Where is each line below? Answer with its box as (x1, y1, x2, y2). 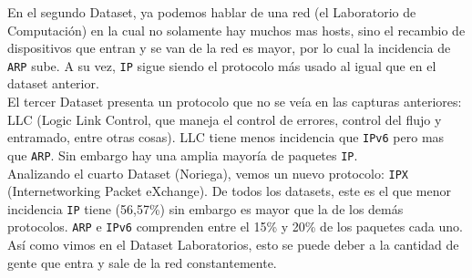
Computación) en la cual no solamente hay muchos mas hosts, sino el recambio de (7, 20, 466, 39)
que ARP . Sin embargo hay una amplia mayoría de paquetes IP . (7, 145, 358, 164)
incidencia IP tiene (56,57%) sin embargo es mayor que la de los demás (7, 199, 404, 218)
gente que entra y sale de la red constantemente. (7, 252, 277, 272)
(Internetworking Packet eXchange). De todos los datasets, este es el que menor (7, 181, 451, 201)
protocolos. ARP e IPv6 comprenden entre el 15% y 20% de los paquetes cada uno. (7, 217, 463, 236)
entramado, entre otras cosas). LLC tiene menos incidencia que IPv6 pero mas (7, 128, 445, 147)
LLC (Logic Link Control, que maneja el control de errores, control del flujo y (7, 109, 442, 129)
